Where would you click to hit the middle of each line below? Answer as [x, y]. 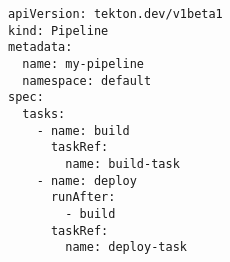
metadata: [40, 47]
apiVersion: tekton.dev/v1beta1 [115, 14]
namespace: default [87, 80]
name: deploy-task [126, 247]
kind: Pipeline [58, 30]
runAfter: [83, 197]
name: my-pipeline [83, 63]
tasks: [44, 113]
